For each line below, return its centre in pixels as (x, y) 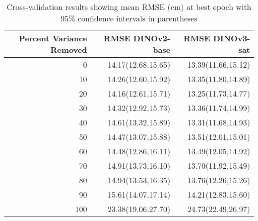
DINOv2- (152, 38)
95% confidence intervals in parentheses (129, 18)
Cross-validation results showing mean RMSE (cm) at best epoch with (129, 7)
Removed (69, 50)
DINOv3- (231, 38)
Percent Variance (53, 38)
